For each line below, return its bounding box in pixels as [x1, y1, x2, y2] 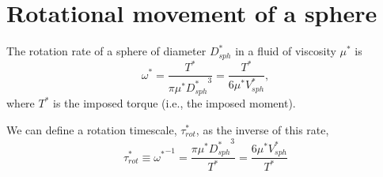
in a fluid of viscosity [235, 43, 336, 59]
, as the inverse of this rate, [195, 122, 329, 138]
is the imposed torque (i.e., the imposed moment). [53, 95, 296, 111]
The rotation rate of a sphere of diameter [6, 43, 207, 59]
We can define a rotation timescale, [6, 122, 177, 138]
